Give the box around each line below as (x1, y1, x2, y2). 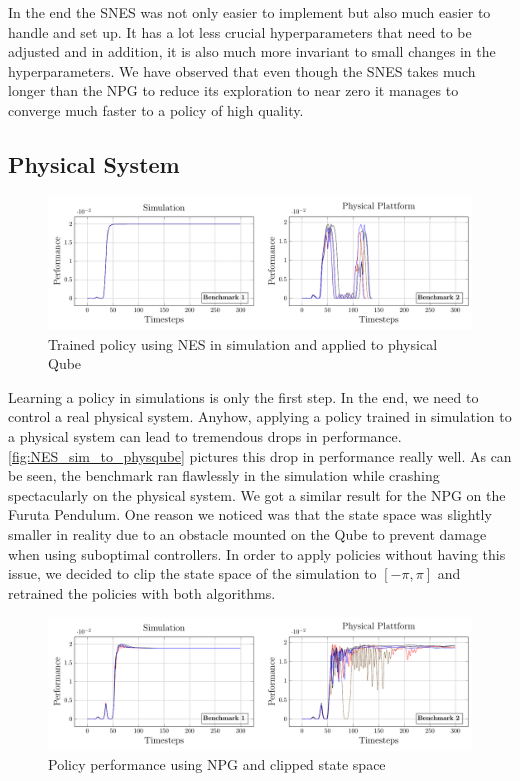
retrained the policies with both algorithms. (8, 582, 276, 603)
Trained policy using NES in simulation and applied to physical (48, 333, 438, 354)
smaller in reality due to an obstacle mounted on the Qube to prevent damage (8, 524, 487, 545)
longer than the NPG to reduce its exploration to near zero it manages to (8, 80, 459, 101)
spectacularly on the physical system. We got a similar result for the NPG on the (8, 484, 506, 505)
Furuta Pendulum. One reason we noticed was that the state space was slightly (8, 504, 492, 525)
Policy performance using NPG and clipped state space (48, 754, 386, 775)
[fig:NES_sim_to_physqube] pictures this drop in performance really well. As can (8, 445, 512, 466)
